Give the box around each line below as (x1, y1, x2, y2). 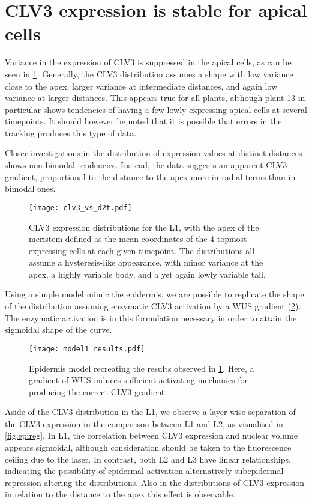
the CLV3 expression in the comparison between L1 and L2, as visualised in (5, 417, 283, 430)
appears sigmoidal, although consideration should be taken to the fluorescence (5, 441, 292, 454)
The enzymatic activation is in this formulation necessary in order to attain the (5, 311, 297, 324)
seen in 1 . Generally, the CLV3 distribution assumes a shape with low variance (5, 67, 293, 80)
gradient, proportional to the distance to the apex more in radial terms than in (5, 170, 296, 183)
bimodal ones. (5, 182, 56, 195)
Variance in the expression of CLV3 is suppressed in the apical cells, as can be (5, 56, 292, 68)
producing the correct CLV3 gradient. (29, 385, 167, 398)
